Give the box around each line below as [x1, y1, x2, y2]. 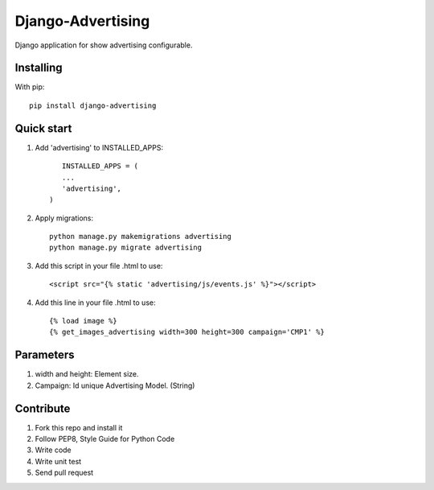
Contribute [14, 401, 71, 415]
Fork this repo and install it [35, 422, 123, 432]
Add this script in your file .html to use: [35, 261, 163, 270]
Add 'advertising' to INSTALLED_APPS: [35, 142, 164, 152]
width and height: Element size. [35, 369, 139, 379]
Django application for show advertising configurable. [14, 40, 193, 50]
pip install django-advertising [29, 101, 157, 110]
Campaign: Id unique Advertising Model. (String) [35, 381, 195, 390]
